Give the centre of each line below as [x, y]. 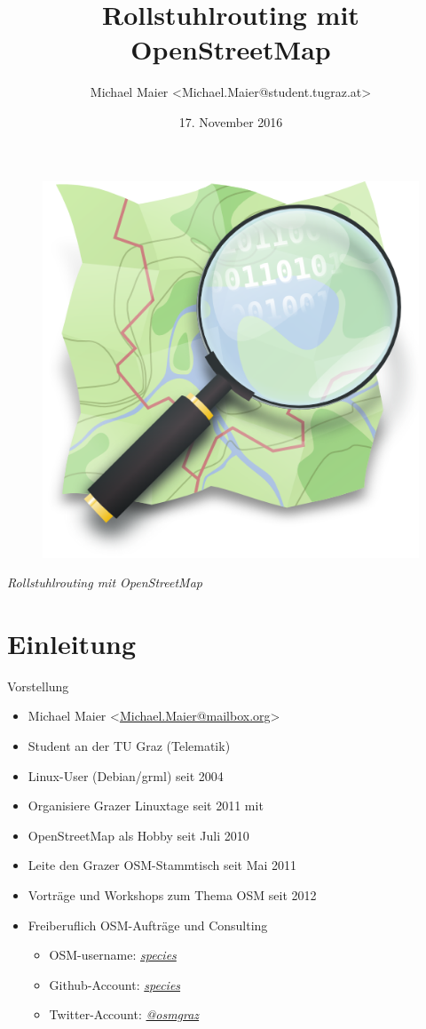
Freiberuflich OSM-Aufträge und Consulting [148, 925]
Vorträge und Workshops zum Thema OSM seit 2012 [172, 894]
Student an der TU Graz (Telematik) [129, 746]
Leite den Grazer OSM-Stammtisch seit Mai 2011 [162, 865]
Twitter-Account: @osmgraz [124, 1014]
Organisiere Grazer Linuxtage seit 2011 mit [146, 806]
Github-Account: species [115, 984]
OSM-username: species [113, 955]
